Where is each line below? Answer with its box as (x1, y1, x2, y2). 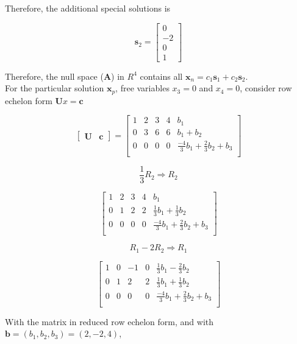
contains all (140, 69, 183, 82)
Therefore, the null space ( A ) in (5, 69, 124, 82)
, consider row (240, 82, 292, 94)
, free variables (115, 82, 170, 94)
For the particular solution (5, 82, 104, 94)
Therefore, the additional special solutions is (5, 2, 171, 14)
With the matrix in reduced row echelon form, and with (5, 315, 214, 328)
